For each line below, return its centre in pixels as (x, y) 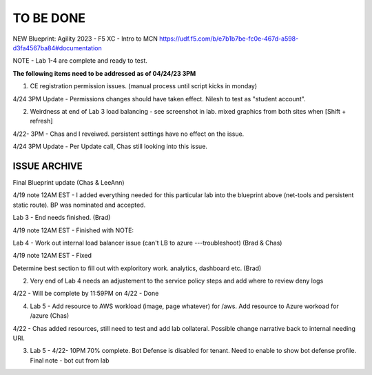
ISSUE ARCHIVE (48, 166)
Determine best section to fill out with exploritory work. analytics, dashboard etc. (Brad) (137, 268)
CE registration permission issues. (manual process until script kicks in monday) (144, 86)
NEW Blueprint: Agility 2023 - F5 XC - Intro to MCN (85, 39)
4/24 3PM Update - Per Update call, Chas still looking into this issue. (110, 146)
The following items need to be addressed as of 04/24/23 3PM (104, 73)
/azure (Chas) (50, 316)
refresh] (41, 121)
